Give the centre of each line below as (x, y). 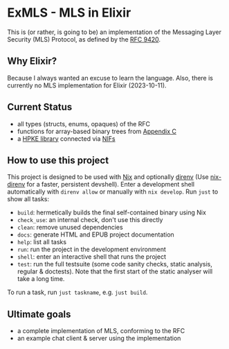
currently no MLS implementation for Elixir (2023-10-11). (87, 85)
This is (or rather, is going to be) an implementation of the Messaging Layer (114, 32)
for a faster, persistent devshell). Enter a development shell (111, 185)
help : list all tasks (42, 242)
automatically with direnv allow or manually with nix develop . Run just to (113, 191)
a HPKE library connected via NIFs (66, 138)
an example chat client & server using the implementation (99, 339)
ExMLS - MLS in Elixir (69, 13)
